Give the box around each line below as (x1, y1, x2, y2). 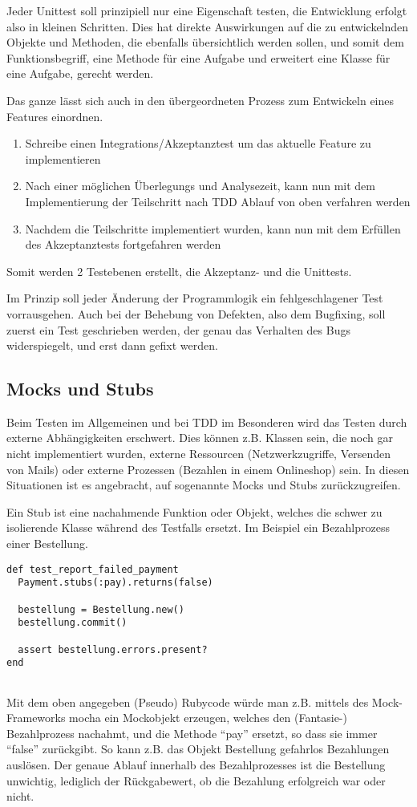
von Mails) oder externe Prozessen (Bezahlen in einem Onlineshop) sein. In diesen (6, 460, 410, 477)
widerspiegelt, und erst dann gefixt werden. (6, 337, 218, 354)
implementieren (25, 150, 101, 167)
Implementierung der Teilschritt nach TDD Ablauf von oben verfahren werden (25, 193, 411, 209)
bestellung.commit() (18, 617, 128, 629)
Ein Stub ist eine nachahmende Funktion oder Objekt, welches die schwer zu (6, 503, 383, 520)
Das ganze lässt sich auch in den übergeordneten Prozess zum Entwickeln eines (6, 91, 395, 108)
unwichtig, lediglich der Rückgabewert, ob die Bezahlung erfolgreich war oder (6, 772, 386, 789)
